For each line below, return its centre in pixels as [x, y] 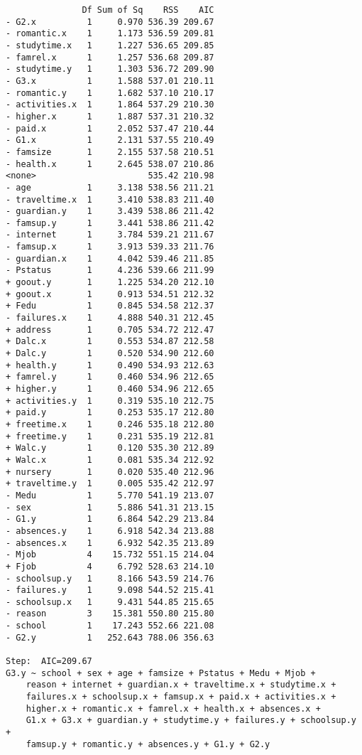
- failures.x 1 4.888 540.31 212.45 [110, 318]
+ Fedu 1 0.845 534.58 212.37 [110, 306]
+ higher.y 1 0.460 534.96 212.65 [110, 389]
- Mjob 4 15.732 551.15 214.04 [110, 555]
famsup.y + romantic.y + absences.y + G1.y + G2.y [148, 744]
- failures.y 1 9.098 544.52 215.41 [110, 590]
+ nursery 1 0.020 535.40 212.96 [110, 472]
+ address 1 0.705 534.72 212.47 [110, 330]
